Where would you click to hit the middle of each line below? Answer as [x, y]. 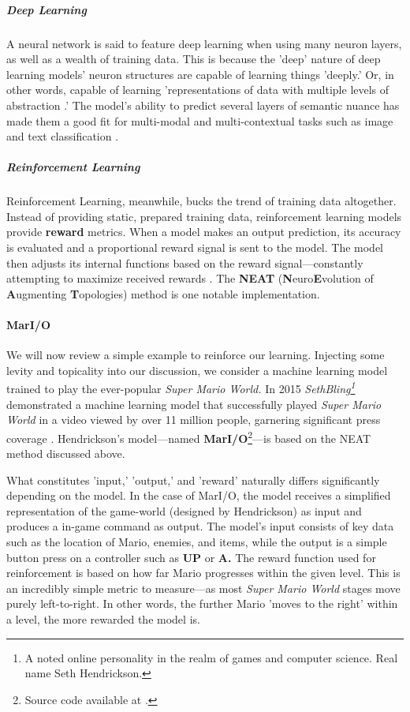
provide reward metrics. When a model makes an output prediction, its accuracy [204, 232]
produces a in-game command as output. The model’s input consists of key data [200, 526]
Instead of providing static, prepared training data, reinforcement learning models [204, 216]
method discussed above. [66, 453]
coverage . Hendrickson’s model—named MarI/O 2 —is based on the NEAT [189, 437]
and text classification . [63, 136]
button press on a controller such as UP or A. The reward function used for [191, 557]
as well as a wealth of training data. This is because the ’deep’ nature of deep [194, 59]
